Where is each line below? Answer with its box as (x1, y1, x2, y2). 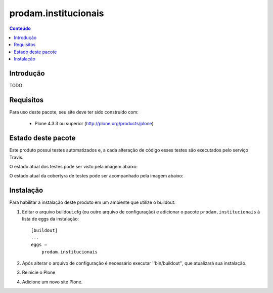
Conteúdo (9, 25, 31, 31)
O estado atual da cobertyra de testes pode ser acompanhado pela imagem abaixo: (9, 173, 184, 179)
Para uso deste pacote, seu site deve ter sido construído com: (9, 109, 139, 115)
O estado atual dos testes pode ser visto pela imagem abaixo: (9, 164, 138, 169)
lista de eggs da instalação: (22, 216, 79, 222)
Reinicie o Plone (22, 269, 56, 276)
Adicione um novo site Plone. (22, 279, 83, 285)
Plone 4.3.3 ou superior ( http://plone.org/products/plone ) (34, 121, 154, 127)
